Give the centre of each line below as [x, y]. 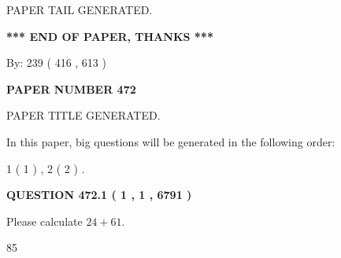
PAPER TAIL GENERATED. [80, 9]
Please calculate [44, 221]
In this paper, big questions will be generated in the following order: [171, 141]
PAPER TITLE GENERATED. [83, 115]
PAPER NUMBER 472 [71, 88]
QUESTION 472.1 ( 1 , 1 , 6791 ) [99, 195]
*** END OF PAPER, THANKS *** [110, 36]
